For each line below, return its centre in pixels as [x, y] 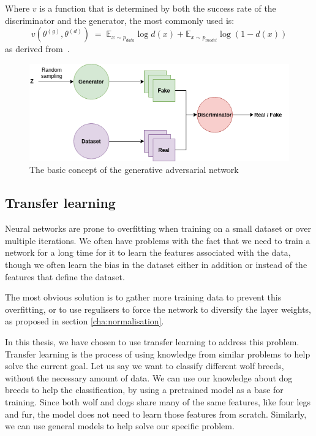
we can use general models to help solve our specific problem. [120, 426]
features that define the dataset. [65, 276]
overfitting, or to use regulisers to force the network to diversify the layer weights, [158, 309]
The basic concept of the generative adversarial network [134, 170]
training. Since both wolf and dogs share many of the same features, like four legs [158, 401]
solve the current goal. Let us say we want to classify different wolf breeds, [145, 366]
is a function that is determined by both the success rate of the [158, 8]
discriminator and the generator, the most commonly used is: [120, 20]
